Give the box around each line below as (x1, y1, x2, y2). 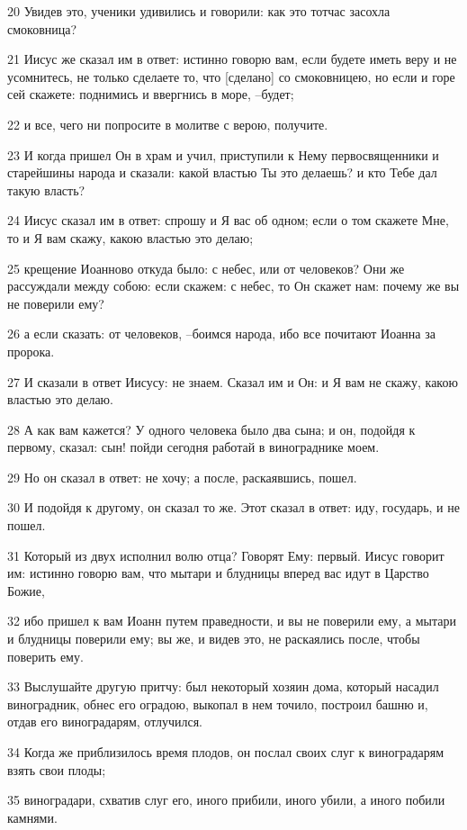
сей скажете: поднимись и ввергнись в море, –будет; (7, 85, 294, 104)
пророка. (7, 341, 55, 360)
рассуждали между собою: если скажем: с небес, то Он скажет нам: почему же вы (7, 276, 460, 295)
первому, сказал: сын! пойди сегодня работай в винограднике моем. (7, 438, 380, 456)
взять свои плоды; (7, 760, 106, 779)
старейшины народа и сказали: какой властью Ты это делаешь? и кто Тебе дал (7, 163, 437, 182)
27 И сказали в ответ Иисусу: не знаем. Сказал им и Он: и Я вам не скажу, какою (7, 372, 458, 391)
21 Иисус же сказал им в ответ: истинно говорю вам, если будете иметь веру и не (7, 50, 457, 68)
